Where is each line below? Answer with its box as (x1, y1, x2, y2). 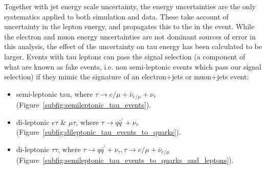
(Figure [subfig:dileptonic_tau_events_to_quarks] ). (16, 126, 181, 137)
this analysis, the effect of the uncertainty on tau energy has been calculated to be (4, 41, 262, 52)
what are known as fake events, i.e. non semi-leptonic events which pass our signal (4, 61, 262, 72)
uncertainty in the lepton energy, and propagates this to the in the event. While (4, 21, 255, 32)
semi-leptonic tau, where (16, 88, 93, 99)
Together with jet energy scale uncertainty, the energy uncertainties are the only (4, 1, 256, 11)
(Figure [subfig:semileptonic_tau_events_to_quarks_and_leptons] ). (16, 155, 234, 165)
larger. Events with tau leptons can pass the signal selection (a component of (4, 51, 246, 61)
